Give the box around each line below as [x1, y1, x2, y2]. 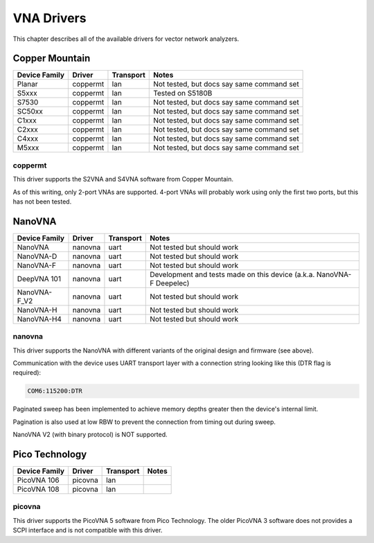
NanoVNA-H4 [17, 314, 62, 323]
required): [12, 368, 42, 377]
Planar [17, 80, 38, 89]
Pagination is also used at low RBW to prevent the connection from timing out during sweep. [12, 418, 276, 426]
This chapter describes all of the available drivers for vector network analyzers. [12, 35, 240, 43]
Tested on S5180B [153, 89, 213, 98]
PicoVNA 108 [17, 485, 60, 495]
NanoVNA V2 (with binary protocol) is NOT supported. [12, 430, 168, 439]
